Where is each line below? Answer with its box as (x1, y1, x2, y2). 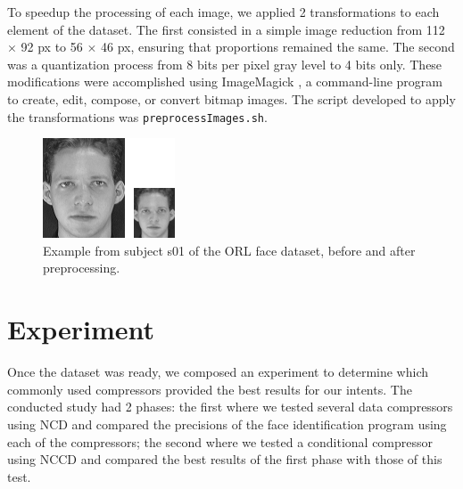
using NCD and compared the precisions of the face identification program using (7, 414, 447, 433)
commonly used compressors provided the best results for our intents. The (7, 379, 412, 398)
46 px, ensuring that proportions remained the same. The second (101, 37, 455, 56)
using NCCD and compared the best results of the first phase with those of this (7, 450, 442, 469)
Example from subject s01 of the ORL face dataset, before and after (43, 240, 416, 259)
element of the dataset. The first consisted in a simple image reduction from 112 (7, 20, 445, 38)
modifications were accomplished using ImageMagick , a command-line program (7, 72, 442, 91)
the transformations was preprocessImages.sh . (7, 107, 268, 126)
